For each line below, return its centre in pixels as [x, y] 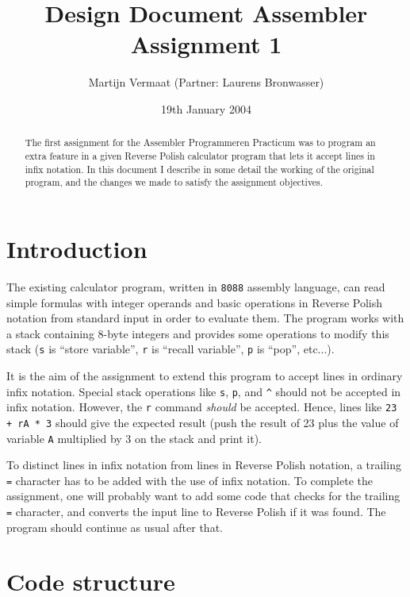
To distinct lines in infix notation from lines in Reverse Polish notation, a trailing [204, 465]
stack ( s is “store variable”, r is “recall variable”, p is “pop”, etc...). [171, 349]
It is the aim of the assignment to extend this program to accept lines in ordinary [205, 375]
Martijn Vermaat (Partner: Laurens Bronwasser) [206, 82]
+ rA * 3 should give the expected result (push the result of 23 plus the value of [203, 422]
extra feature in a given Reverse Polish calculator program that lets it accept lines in [200, 155]
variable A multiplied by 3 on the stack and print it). [134, 438]
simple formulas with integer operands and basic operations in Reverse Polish [195, 302]
